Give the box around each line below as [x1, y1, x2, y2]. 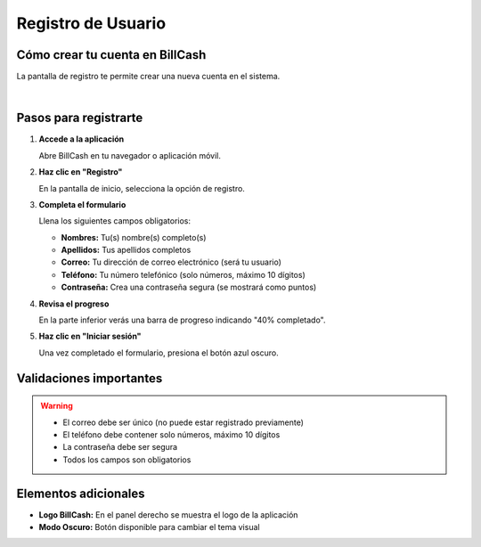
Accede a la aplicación [38, 134, 125, 144]
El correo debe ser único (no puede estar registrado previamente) [62, 417, 305, 428]
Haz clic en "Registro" [38, 167, 123, 177]
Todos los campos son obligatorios [62, 454, 192, 465]
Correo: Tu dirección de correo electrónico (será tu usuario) [61, 257, 282, 267]
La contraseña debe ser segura [62, 442, 178, 453]
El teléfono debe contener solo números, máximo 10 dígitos [62, 429, 281, 440]
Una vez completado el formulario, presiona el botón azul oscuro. [38, 347, 280, 358]
